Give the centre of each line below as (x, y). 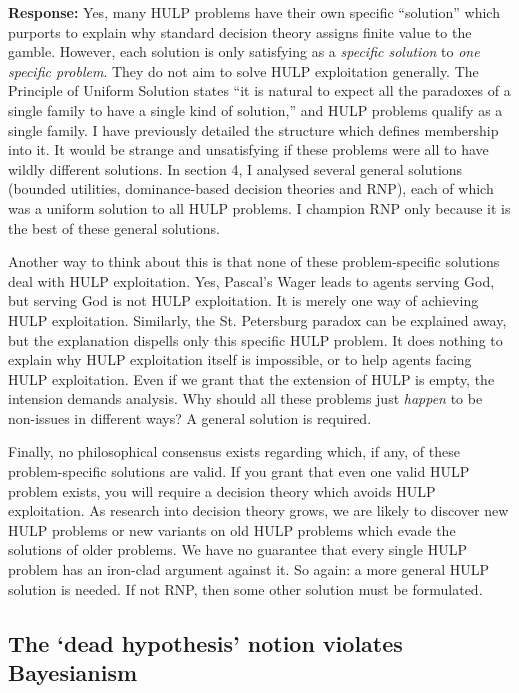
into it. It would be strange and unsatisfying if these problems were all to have (248, 149)
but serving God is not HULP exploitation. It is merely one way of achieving (243, 300)
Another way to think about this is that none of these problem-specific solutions (254, 261)
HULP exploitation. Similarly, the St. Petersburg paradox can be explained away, (257, 319)
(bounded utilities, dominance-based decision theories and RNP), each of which (251, 188)
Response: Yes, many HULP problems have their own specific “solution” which (254, 12)
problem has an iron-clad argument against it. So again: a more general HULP (249, 569)
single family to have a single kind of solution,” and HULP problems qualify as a (255, 109)
